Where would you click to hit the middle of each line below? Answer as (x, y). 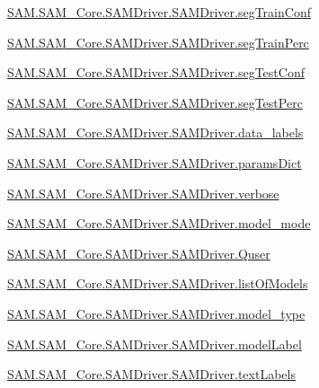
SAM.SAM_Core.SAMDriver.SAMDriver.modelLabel (155, 344)
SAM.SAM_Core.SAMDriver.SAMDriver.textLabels (151, 374)
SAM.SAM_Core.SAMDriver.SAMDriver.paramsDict (155, 162)
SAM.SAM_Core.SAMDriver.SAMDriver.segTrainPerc (158, 42)
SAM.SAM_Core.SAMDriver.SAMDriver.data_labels (155, 132)
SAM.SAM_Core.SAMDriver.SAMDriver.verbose (143, 193)
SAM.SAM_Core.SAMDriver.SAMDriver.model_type (156, 313)
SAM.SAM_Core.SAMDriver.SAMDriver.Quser (139, 253)
